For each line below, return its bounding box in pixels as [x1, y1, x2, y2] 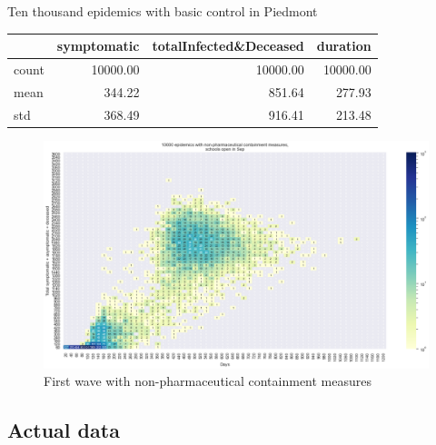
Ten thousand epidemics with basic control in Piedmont [7, 2, 318, 20]
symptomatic [56, 36, 140, 55]
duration [316, 36, 372, 55]
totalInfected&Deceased [152, 36, 304, 55]
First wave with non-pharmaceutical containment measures [44, 371, 372, 391]
